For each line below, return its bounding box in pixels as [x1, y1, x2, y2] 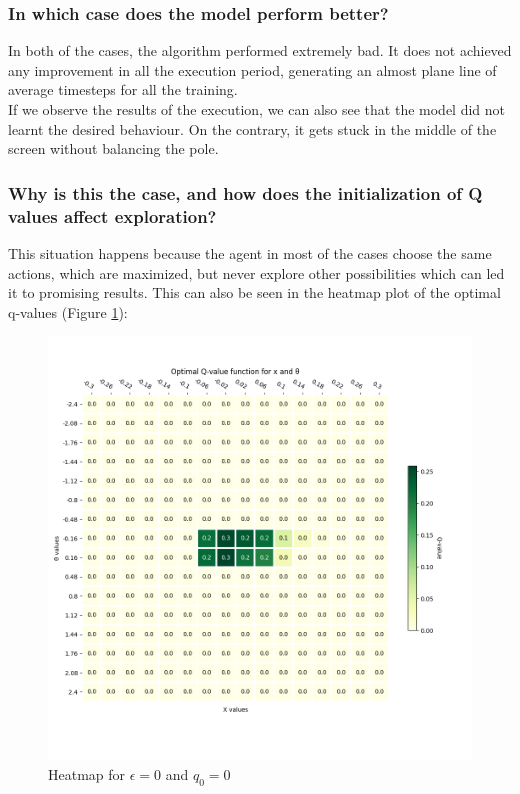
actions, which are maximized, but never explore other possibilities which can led [8, 262, 505, 283]
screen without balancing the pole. [8, 138, 219, 159]
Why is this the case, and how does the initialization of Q [8, 180, 483, 205]
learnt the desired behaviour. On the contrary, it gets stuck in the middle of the [8, 118, 497, 139]
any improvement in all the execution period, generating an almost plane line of [8, 59, 497, 80]
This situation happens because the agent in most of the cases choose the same [8, 242, 492, 263]
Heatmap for [48, 763, 126, 784]
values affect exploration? [8, 203, 217, 228]
